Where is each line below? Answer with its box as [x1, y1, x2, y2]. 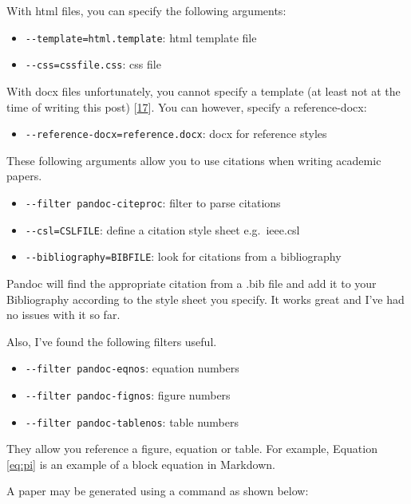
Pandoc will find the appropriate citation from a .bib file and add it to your [6, 274, 377, 291]
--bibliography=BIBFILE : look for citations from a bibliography [25, 248, 342, 265]
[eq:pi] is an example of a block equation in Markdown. [6, 455, 275, 472]
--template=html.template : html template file [25, 29, 257, 45]
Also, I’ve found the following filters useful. [6, 333, 217, 349]
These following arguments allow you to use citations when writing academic [6, 152, 381, 168]
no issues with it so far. [6, 306, 121, 323]
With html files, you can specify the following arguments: [6, 2, 287, 18]
